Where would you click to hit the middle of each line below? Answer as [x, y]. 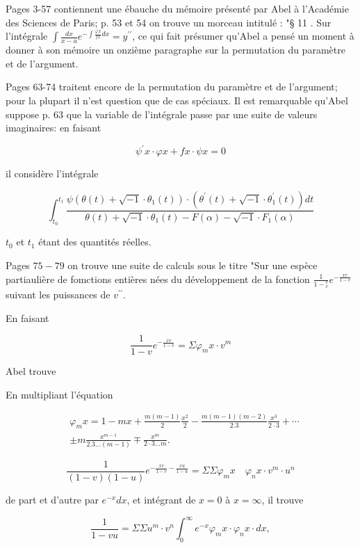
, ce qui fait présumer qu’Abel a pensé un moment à [243, 36]
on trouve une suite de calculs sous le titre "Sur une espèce [193, 265]
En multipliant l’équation [59, 394]
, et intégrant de [161, 499]
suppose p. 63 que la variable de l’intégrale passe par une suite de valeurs [162, 114]
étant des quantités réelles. [95, 242]
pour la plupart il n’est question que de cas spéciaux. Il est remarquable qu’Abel [177, 100]
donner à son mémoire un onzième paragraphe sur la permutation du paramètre [175, 50]
